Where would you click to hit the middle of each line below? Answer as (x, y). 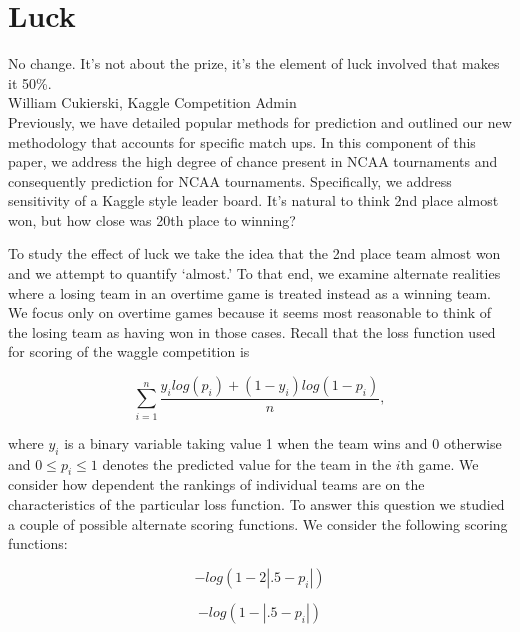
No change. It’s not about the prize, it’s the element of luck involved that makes (254, 63)
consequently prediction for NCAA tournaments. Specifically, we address (230, 180)
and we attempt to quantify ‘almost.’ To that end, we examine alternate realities (254, 273)
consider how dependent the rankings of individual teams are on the (216, 484)
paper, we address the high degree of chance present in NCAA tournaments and (253, 161)
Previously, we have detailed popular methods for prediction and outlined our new (260, 121)
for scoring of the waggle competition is (129, 351)
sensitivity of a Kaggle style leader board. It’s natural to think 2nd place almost (253, 200)
